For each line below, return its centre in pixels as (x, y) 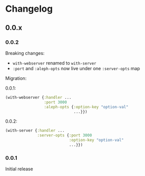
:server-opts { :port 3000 (65, 135)
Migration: (16, 78)
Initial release (19, 169)
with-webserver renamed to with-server (54, 63)
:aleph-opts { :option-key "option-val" (86, 107)
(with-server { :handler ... (35, 131)
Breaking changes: (25, 53)
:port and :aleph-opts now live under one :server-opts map (76, 68)
